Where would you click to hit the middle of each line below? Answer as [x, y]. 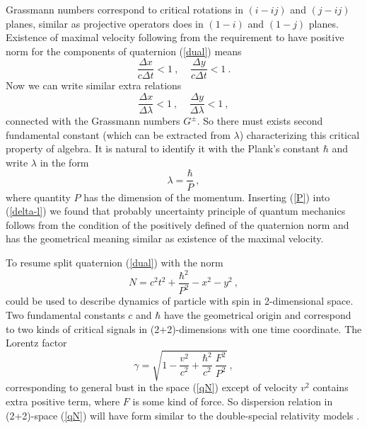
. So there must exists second [260, 121]
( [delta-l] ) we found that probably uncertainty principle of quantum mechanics [176, 211]
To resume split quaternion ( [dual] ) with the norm [115, 262]
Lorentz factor [36, 343]
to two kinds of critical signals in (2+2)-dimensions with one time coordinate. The [184, 328]
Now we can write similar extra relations [94, 85]
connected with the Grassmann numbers [93, 121]
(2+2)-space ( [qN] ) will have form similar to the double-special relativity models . [183, 415]
